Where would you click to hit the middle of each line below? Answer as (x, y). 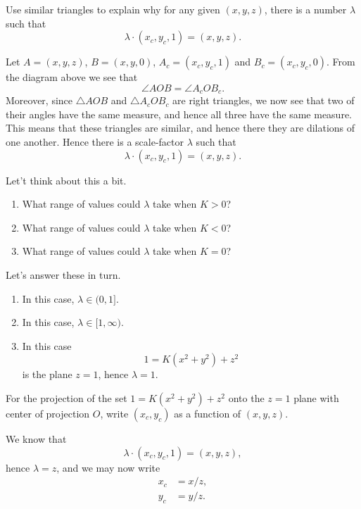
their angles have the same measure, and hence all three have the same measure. (179, 114)
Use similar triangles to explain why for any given (113, 9)
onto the (246, 397)
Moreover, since (39, 100)
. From (341, 62)
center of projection (48, 413)
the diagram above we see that (72, 77)
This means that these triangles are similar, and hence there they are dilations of (180, 128)
